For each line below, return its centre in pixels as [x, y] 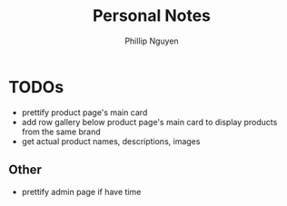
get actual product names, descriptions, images [111, 141]
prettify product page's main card [84, 112]
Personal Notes [152, 16]
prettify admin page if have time [81, 191]
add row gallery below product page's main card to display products [149, 122]
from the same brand [61, 132]
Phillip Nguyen [152, 41]
